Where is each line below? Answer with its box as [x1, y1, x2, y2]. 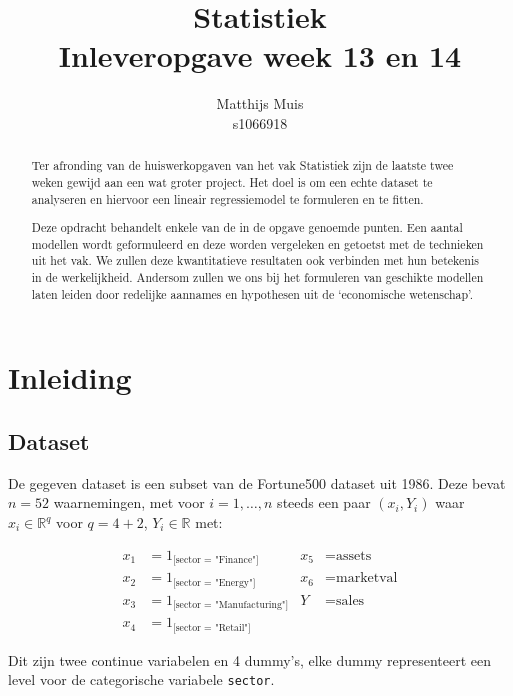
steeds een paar [277, 492, 371, 513]
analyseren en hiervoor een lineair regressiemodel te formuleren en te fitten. [31, 190, 424, 207]
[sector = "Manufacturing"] [173, 600, 289, 611]
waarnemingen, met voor [53, 492, 205, 513]
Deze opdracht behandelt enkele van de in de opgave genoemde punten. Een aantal [31, 219, 463, 236]
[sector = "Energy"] [173, 577, 256, 588]
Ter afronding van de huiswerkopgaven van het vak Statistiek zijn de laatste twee [31, 157, 454, 174]
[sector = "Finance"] [173, 555, 259, 566]
